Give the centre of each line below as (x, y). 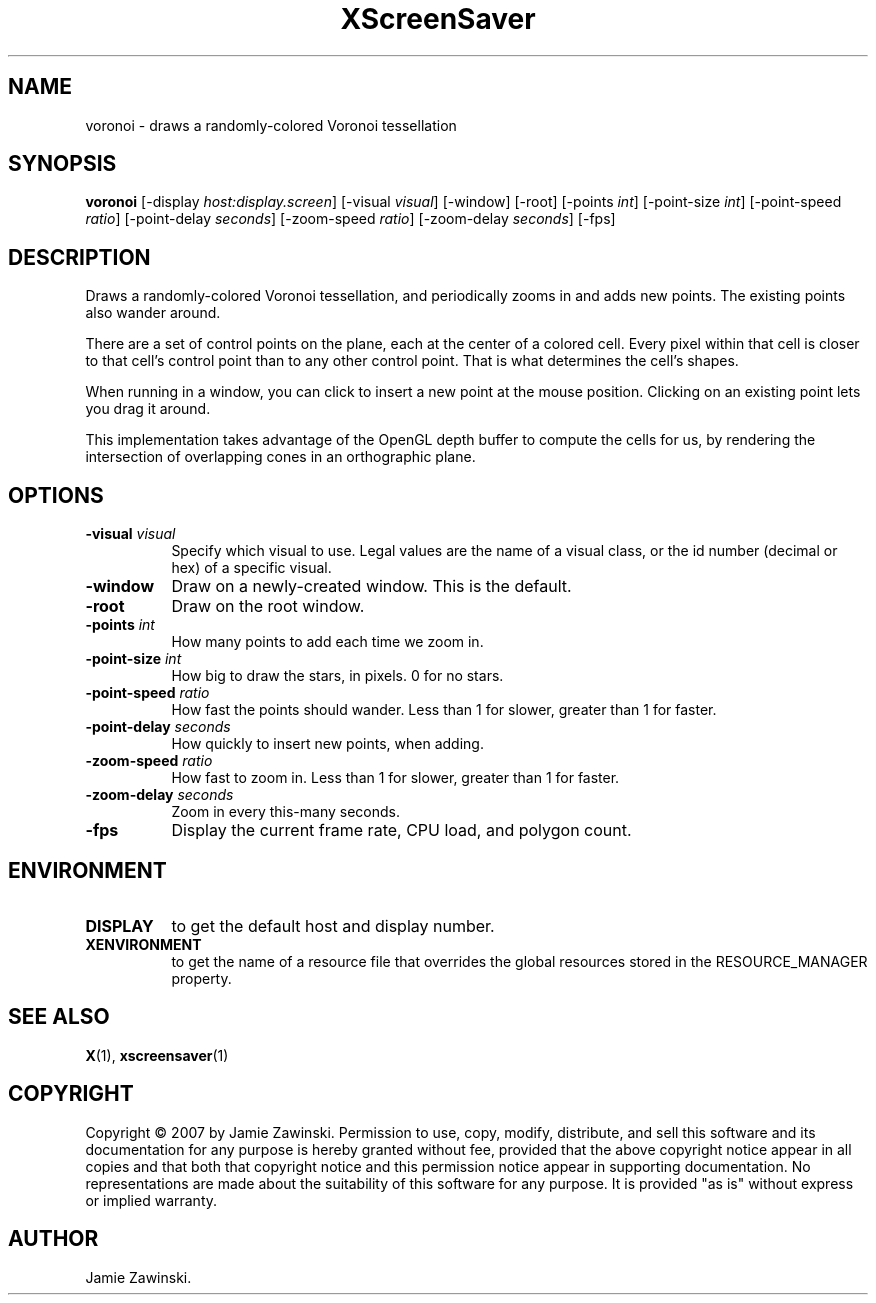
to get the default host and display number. (333, 925)
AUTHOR (53, 1239)
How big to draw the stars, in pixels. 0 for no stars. (337, 676)
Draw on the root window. (268, 606)
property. (201, 978)
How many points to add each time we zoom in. (327, 642)
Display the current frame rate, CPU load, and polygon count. (401, 830)
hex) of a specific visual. (251, 568)
